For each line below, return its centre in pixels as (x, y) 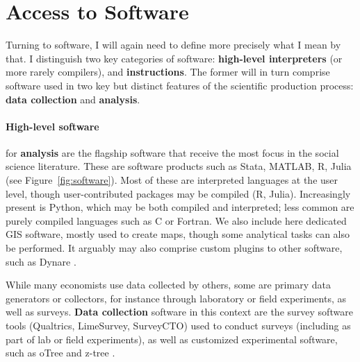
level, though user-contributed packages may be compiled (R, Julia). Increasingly (178, 193)
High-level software (52, 126)
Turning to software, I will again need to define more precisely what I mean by (173, 45)
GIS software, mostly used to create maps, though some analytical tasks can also (178, 234)
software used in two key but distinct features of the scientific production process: (180, 85)
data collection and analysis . (73, 99)
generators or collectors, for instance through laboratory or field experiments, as (176, 298)
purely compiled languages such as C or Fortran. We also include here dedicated (176, 220)
